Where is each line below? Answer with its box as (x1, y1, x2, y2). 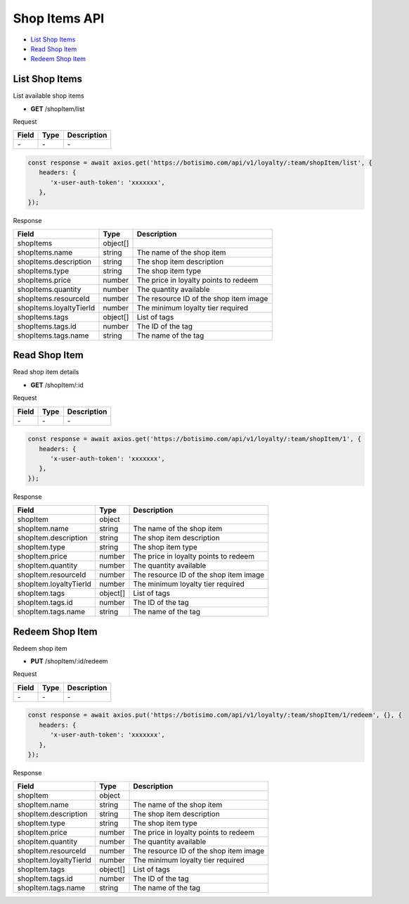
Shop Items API (13, 11, 105, 26)
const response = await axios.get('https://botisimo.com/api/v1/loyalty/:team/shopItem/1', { (27, 435, 362, 443)
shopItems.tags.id (17, 321, 77, 331)
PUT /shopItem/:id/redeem (30, 657, 108, 666)
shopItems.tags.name (17, 331, 89, 340)
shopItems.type (17, 266, 70, 276)
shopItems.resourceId (17, 293, 90, 303)
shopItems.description (17, 257, 91, 267)
